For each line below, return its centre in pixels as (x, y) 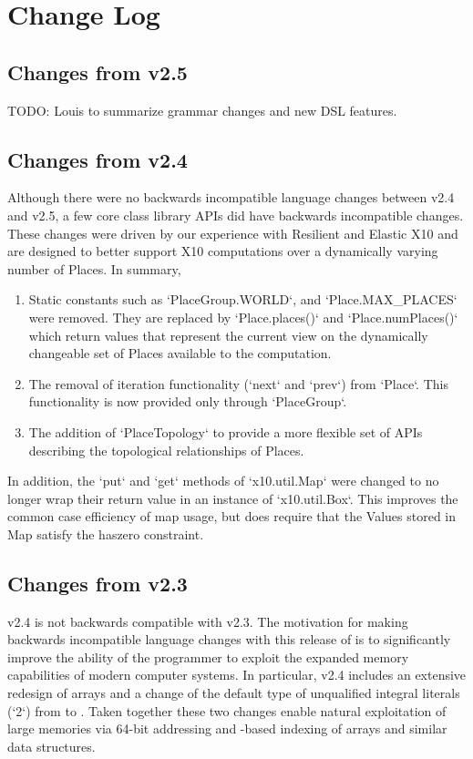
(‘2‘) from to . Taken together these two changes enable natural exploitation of (227, 710)
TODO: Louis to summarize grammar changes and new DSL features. (202, 110)
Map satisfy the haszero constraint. (106, 533)
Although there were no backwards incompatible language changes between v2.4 (231, 197)
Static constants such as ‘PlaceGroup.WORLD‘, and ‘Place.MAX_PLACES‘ (243, 299)
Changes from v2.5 (98, 72)
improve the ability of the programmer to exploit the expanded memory (208, 656)
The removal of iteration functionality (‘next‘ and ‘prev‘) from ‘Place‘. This (238, 383)
